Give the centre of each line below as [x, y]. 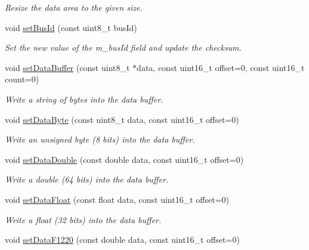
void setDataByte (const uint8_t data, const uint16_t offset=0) [122, 119]
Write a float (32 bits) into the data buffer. [83, 219]
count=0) [22, 79]
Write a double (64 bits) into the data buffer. [87, 179]
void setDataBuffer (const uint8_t [67, 67]
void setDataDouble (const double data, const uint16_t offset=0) [124, 159]
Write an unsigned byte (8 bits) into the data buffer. [100, 139]
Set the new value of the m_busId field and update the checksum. [123, 47]
